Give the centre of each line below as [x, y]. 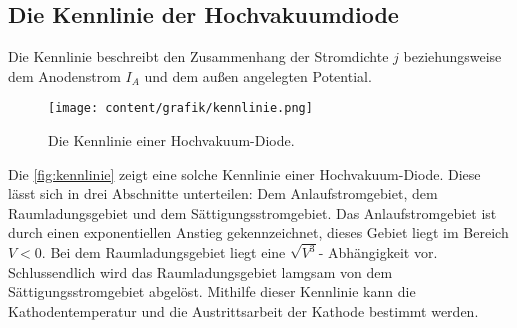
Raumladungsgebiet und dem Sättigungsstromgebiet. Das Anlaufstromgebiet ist [252, 212]
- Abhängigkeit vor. [378, 252]
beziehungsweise [452, 56]
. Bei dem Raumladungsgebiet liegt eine [163, 252]
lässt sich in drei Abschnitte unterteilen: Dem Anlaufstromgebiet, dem [223, 193]
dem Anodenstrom [64, 75]
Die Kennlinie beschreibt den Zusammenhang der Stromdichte [198, 56]
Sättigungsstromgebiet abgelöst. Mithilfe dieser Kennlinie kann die [212, 291]
